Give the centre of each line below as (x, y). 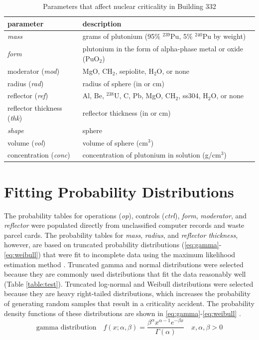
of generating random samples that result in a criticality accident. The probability (129, 303)
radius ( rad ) (26, 83)
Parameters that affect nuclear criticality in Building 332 (129, 6)
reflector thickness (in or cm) (127, 113)
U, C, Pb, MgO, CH (145, 95)
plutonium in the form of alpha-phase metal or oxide (163, 49)
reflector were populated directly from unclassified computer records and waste (124, 225)
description (102, 23)
